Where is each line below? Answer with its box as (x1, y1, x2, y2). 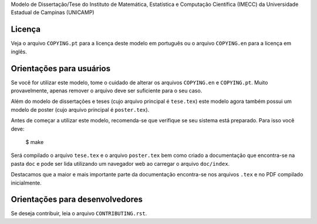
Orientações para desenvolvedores (11, 195, 143, 205)
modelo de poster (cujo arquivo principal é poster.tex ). (11, 106, 150, 113)
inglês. (11, 48, 28, 55)
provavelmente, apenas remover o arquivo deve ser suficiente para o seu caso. (11, 87, 203, 94)
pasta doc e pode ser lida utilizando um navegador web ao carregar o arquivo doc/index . (11, 160, 230, 167)
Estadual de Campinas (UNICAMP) (11, 9, 95, 16)
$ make (25, 138, 44, 145)
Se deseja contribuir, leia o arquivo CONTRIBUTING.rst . (11, 210, 147, 217)
